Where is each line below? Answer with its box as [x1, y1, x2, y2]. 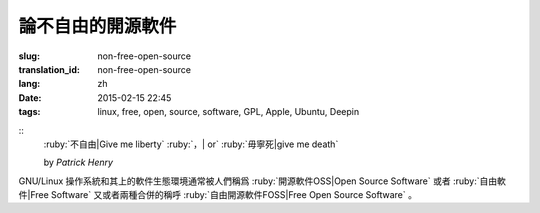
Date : [18, 91, 42, 104]
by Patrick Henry [43, 156, 114, 169]
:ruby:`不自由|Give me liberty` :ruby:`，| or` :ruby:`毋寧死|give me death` [43, 138, 339, 150]
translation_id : [18, 63, 80, 75]
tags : [18, 106, 41, 118]
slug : [18, 50, 40, 62]
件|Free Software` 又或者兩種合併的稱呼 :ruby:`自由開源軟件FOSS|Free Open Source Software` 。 [18, 189, 417, 201]
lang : [18, 78, 41, 90]
